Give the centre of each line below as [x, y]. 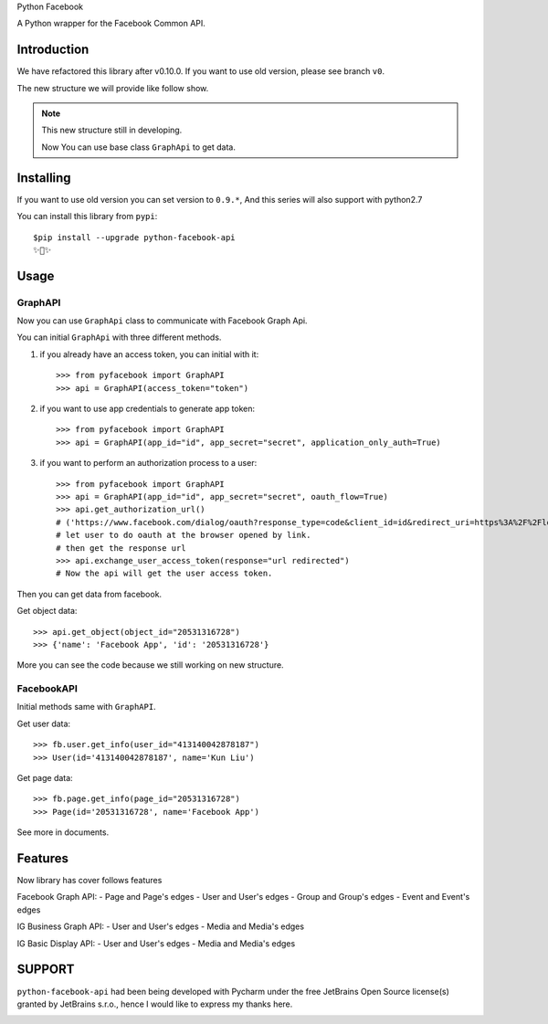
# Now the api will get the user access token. [164, 574]
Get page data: [45, 778]
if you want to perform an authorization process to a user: [148, 463]
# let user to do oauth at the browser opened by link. [184, 535]
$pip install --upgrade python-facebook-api [135, 237]
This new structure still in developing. [112, 130]
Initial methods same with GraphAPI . [86, 707]
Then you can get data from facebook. [90, 594]
